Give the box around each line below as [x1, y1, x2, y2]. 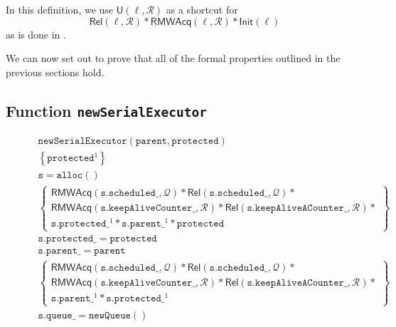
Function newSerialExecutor [6, 99, 208, 121]
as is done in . [6, 26, 66, 41]
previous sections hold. [6, 64, 105, 79]
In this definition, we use [6, 2, 114, 16]
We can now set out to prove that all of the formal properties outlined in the [6, 51, 341, 66]
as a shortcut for [166, 2, 238, 16]
